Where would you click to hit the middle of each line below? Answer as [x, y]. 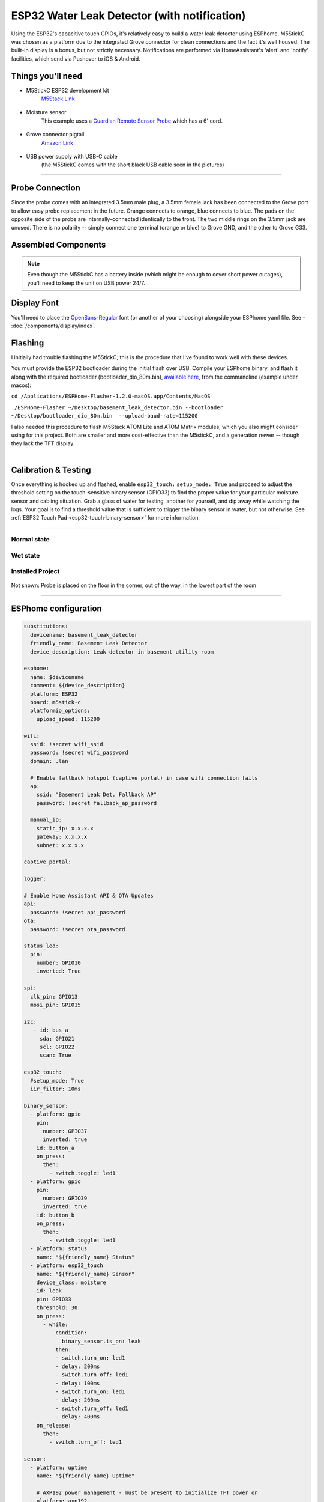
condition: [71, 1333]
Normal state [31, 540]
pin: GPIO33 [54, 1299]
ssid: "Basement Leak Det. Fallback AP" [97, 795]
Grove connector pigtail [55, 135]
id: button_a [55, 1148]
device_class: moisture [71, 1282]
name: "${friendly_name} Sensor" [85, 1274]
